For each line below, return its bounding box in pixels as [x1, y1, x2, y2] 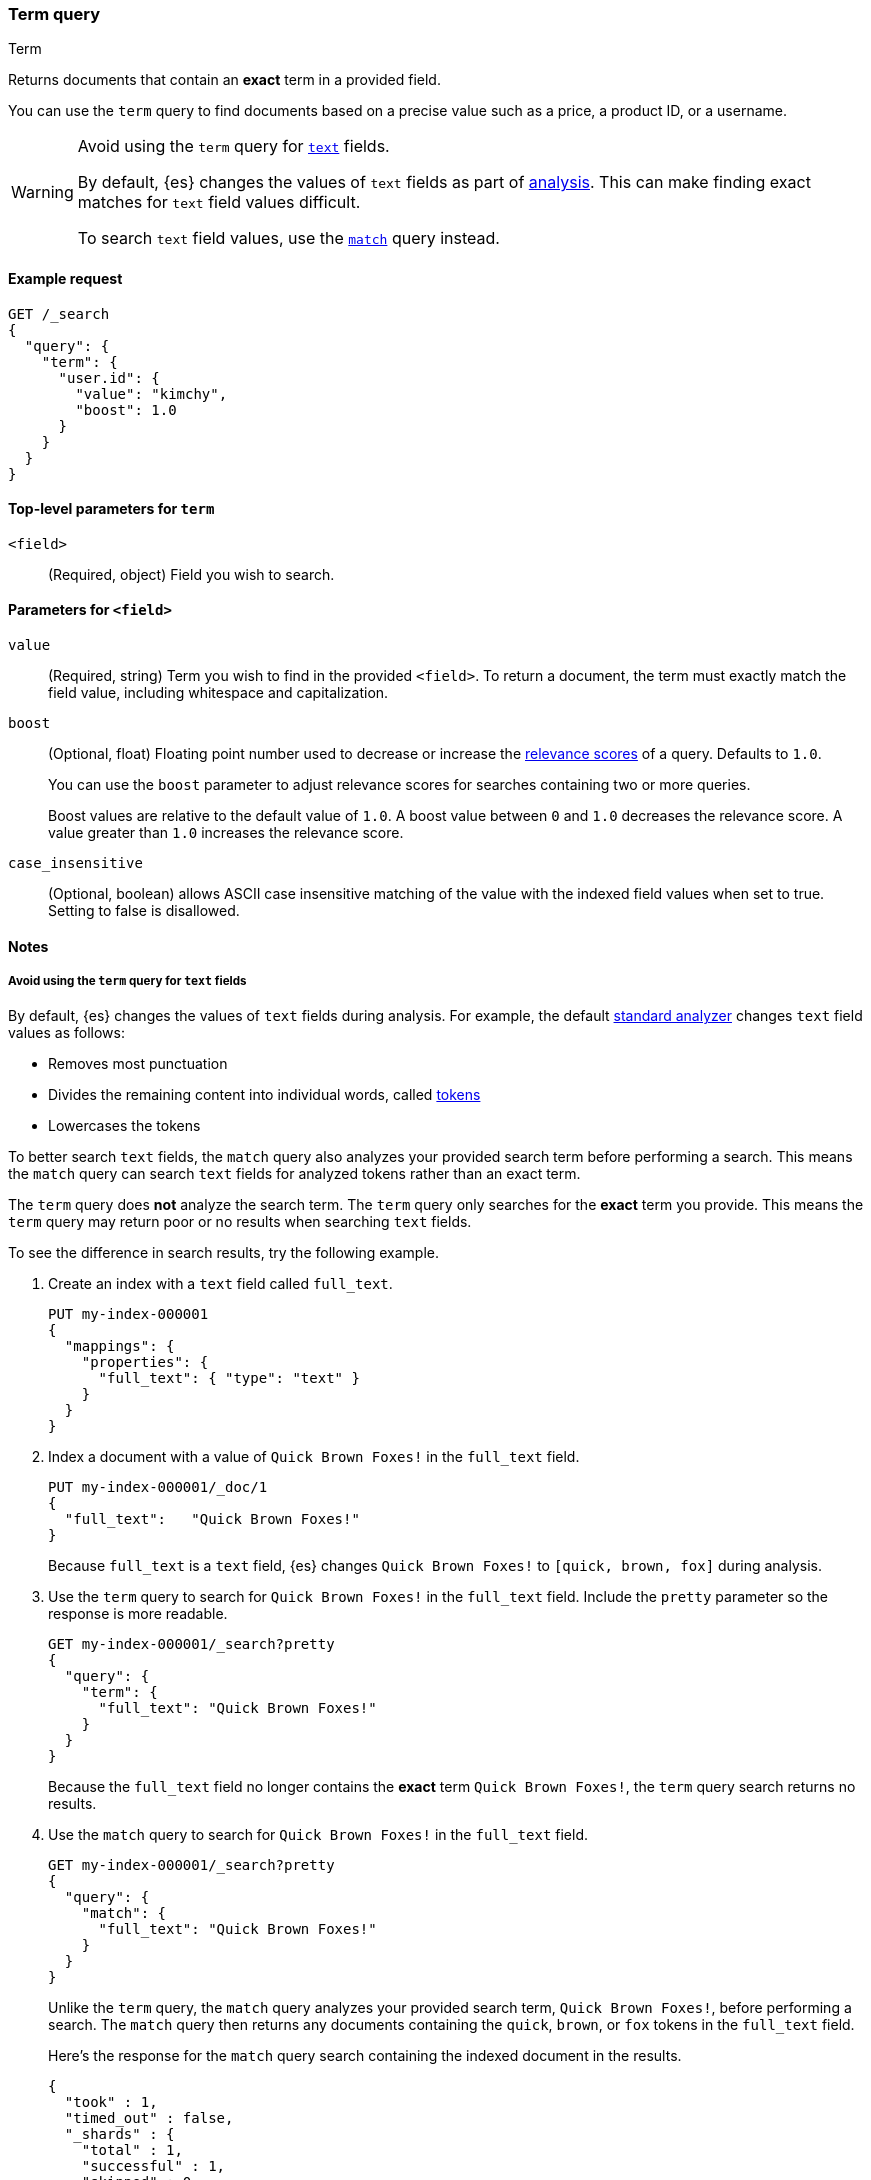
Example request [8, 269, 123, 287]
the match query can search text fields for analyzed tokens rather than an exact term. [8, 1165, 581, 1183]
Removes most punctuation [48, 1055, 228, 1073]
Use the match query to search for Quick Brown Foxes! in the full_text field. [48, 1826, 588, 1844]
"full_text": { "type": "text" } [98, 1370, 360, 1387]
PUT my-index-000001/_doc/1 [48, 1479, 268, 1496]
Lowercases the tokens [48, 1117, 201, 1135]
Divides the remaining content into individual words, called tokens [48, 1086, 481, 1104]
